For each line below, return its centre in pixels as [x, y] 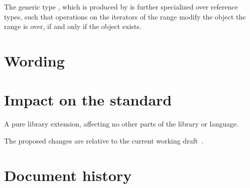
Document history [68, 175]
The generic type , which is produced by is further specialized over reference [121, 6]
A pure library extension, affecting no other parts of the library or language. [121, 124]
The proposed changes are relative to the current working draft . [104, 140]
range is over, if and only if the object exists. [73, 26]
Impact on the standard [88, 100]
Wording [34, 60]
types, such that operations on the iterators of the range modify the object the [125, 16]
